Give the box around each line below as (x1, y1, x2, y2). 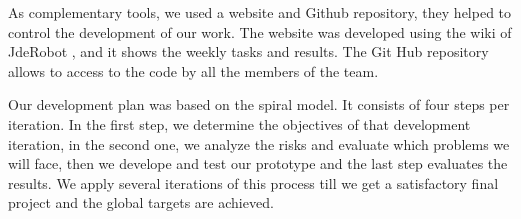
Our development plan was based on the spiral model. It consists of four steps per (8, 94, 510, 115)
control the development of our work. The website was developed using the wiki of (8, 21, 512, 42)
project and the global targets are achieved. (8, 192, 274, 213)
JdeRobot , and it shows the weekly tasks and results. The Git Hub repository (8, 41, 489, 62)
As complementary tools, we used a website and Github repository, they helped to (8, 2, 512, 22)
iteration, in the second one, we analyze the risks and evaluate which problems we (8, 133, 510, 154)
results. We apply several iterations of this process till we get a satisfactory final (8, 172, 499, 193)
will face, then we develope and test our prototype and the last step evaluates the (8, 153, 508, 174)
